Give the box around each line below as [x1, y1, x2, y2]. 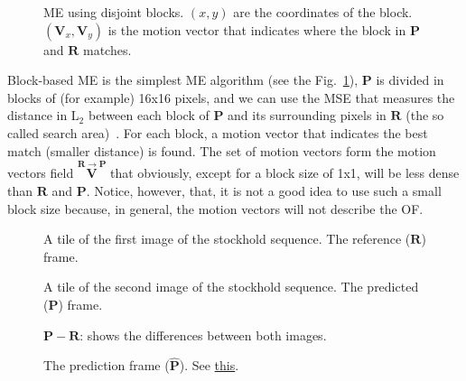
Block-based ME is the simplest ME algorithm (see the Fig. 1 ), [7, 70, 359, 89]
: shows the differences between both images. [79, 325, 327, 344]
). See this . [179, 356, 239, 375]
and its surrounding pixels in [228, 106, 387, 125]
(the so [405, 106, 444, 125]
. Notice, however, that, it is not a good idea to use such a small [86, 181, 442, 200]
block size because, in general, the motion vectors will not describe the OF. [7, 199, 424, 218]
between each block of [88, 106, 210, 125]
